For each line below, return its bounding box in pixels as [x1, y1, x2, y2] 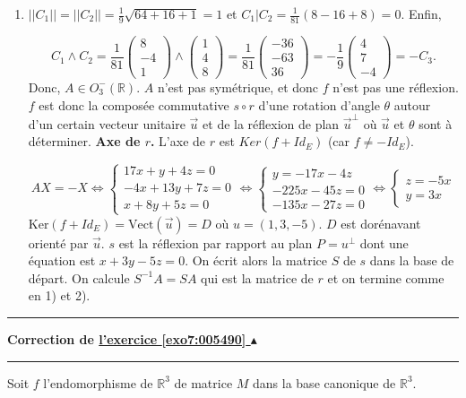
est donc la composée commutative [39, 95, 229, 114]
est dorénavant [341, 213, 421, 232]
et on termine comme [327, 268, 444, 287]
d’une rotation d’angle [258, 95, 380, 114]
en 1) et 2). [28, 286, 91, 305]
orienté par [28, 233, 89, 252]
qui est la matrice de [201, 268, 314, 287]
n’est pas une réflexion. [332, 77, 459, 96]
